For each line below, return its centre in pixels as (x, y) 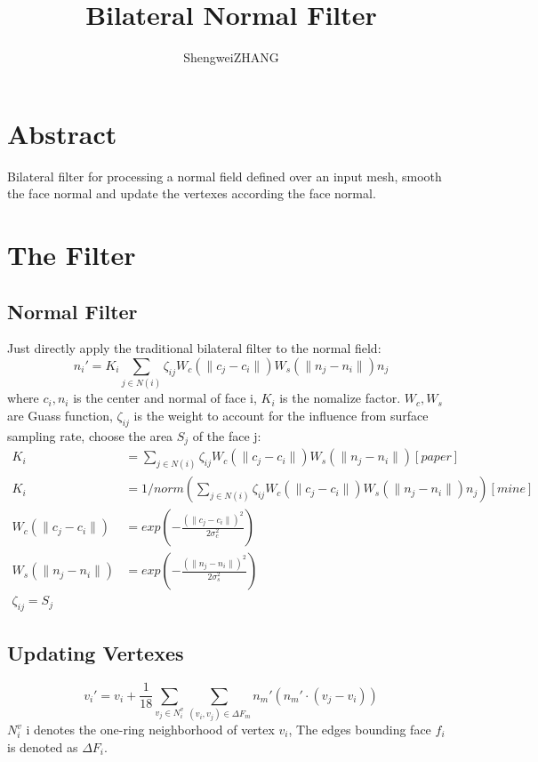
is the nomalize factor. (340, 398)
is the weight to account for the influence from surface (281, 415)
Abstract (62, 133)
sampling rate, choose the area (90, 435)
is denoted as (43, 746)
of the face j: (227, 435)
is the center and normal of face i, (165, 398)
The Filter (72, 255)
